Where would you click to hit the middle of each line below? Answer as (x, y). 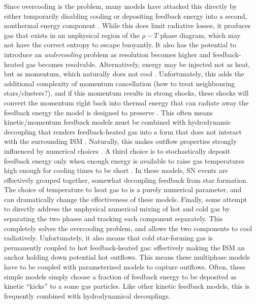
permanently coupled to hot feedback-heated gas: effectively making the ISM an (124, 247)
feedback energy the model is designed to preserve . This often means (109, 112)
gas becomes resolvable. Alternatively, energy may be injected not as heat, (138, 64)
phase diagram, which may (200, 35)
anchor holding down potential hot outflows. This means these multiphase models (127, 257)
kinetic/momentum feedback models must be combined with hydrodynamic (118, 122)
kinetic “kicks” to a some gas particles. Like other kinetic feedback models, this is (127, 286)
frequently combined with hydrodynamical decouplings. (87, 295)
